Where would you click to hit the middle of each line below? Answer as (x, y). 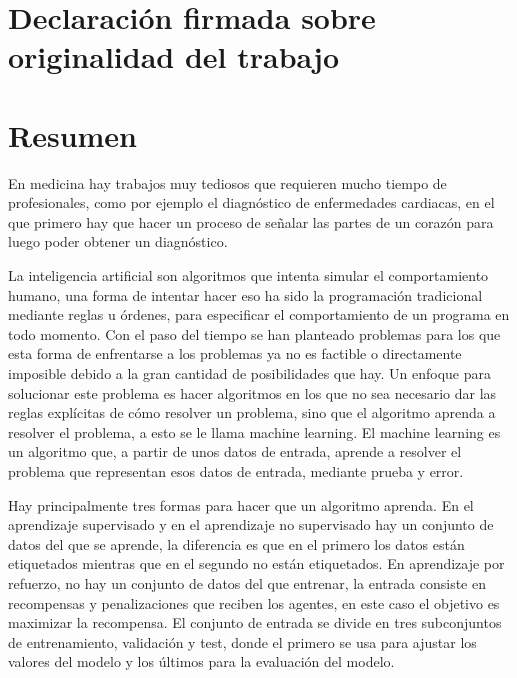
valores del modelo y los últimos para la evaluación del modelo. (201, 661)
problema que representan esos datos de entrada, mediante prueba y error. (236, 471)
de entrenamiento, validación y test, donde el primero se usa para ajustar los (242, 641)
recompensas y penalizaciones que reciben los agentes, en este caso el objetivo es (254, 602)
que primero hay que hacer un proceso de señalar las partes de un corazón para (251, 221)
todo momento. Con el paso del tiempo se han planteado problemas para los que (254, 333)
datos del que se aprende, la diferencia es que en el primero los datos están (236, 543)
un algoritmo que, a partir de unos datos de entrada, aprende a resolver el (235, 451)
